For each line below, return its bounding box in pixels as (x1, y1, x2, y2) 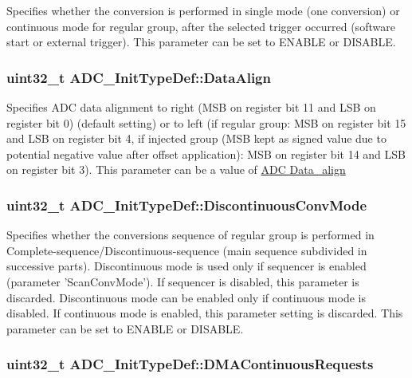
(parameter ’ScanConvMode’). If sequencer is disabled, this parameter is (6, 273, 359, 289)
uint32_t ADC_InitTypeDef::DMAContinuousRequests (6, 354, 374, 374)
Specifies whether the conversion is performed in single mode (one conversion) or (6, 2, 400, 18)
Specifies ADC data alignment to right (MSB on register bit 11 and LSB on (6, 99, 376, 115)
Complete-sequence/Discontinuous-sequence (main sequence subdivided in (6, 242, 367, 258)
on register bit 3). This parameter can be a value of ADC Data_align (6, 161, 346, 178)
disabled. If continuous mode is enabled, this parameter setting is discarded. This (6, 305, 403, 321)
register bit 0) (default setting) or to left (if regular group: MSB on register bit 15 (6, 114, 406, 131)
